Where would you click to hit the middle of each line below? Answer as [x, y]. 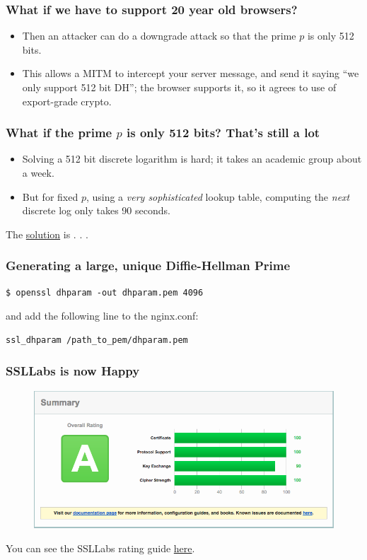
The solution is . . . [47, 234]
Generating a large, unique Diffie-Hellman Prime [148, 266]
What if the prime [59, 133]
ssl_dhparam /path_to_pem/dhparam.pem [97, 340]
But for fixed [50, 196]
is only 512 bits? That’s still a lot [223, 133]
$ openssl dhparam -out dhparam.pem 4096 [105, 292]
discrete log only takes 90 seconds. [96, 210]
